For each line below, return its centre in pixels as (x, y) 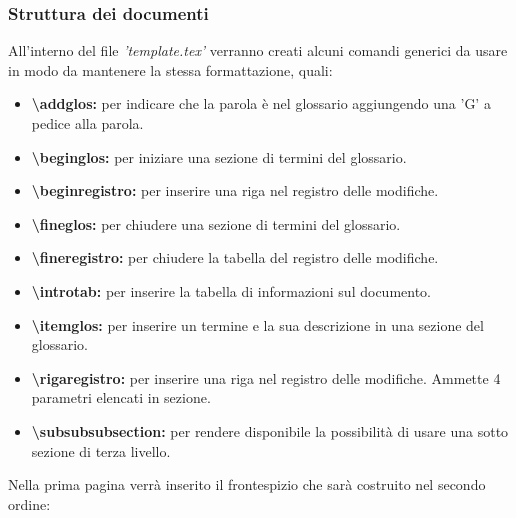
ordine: (29, 503)
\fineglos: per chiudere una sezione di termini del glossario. (216, 223)
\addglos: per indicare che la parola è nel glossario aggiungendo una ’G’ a (261, 103)
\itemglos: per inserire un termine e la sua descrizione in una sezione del (257, 324)
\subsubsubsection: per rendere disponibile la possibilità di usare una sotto (270, 430)
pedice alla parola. (87, 123)
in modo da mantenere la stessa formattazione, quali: (170, 69)
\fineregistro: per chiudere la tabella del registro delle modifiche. (235, 257)
